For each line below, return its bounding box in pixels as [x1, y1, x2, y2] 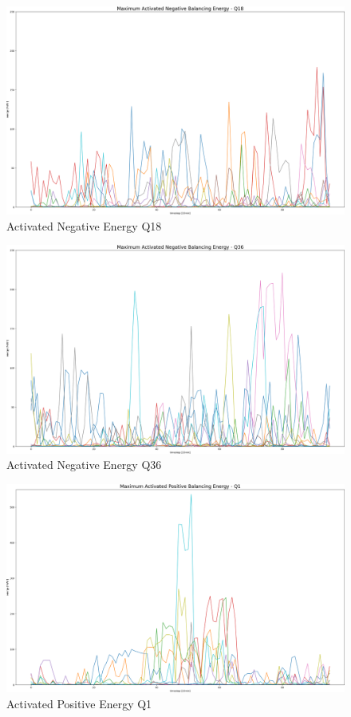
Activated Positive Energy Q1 [6, 695, 152, 711]
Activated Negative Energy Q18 [6, 217, 162, 234]
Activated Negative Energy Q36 [6, 456, 162, 473]
